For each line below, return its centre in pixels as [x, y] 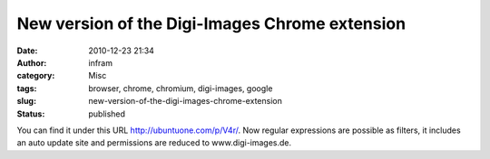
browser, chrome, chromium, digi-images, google [181, 88]
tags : [27, 88]
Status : [31, 114]
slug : [26, 101]
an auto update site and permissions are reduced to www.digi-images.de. [154, 143]
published [107, 114]
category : [36, 76]
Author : [32, 62]
